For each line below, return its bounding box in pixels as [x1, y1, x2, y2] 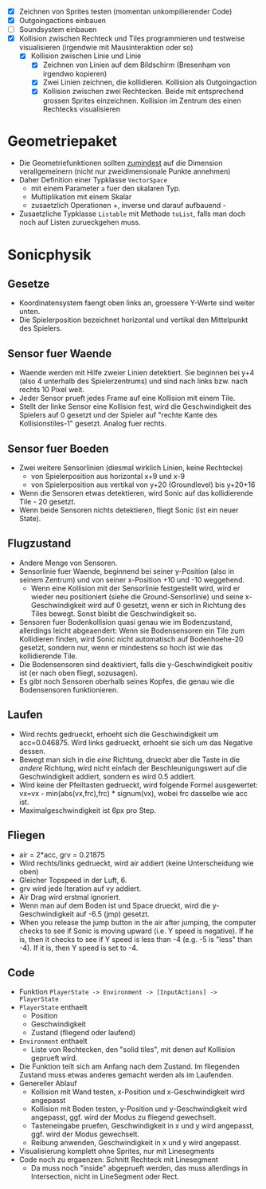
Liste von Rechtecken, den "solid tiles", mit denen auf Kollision [30, 1045, 236, 1054]
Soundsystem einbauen [18, 25, 97, 34]
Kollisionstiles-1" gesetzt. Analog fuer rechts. [18, 418, 166, 429]
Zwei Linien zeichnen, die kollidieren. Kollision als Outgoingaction [42, 77, 257, 87]
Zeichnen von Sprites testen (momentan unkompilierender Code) [18, 7, 233, 16]
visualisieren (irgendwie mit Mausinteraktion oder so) [18, 43, 194, 53]
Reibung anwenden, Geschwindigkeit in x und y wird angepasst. [30, 1138, 242, 1148]
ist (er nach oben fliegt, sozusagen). [18, 668, 139, 677]
